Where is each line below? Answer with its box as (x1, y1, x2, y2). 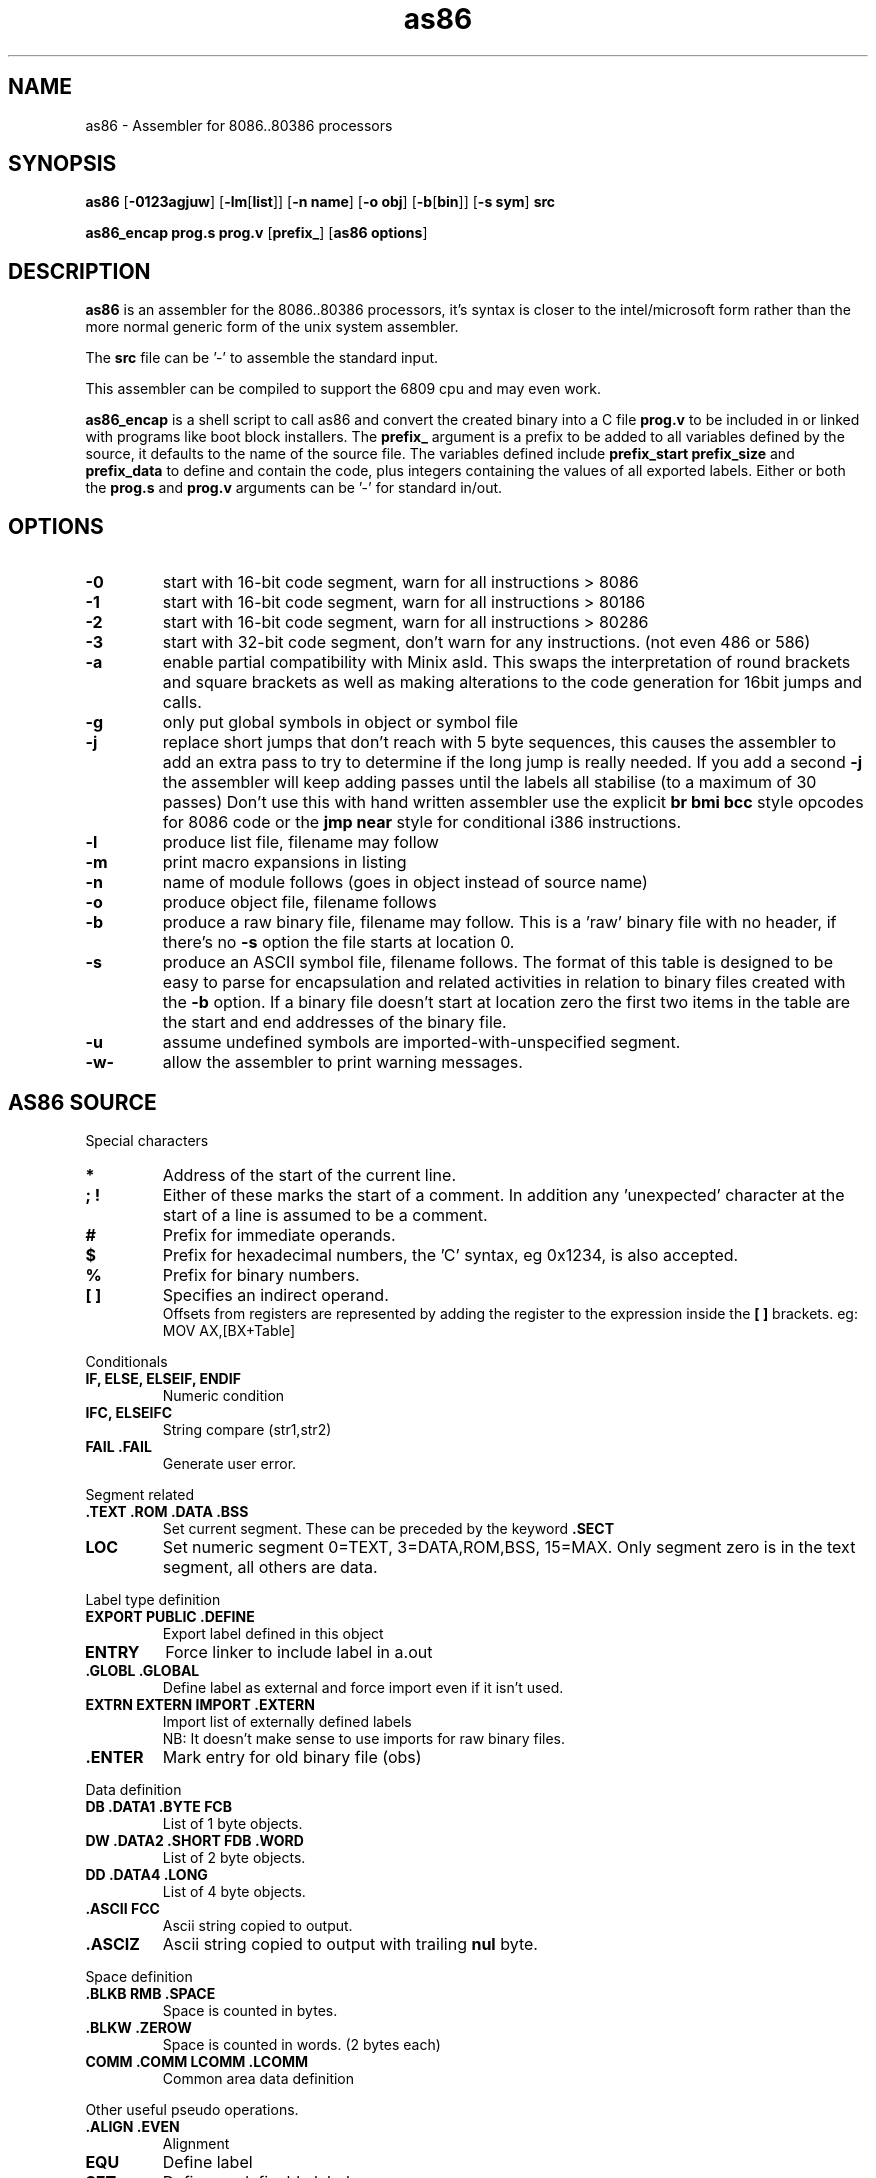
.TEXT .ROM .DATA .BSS (85, 1502, 249, 1520)
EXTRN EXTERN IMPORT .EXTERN (85, 1695, 315, 1713)
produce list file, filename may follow (162, 832, 439, 853)
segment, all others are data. (162, 1556, 378, 1577)
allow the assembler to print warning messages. (162, 1052, 523, 1073)
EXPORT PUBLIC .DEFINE (85, 1607, 255, 1625)
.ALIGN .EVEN (85, 2117, 180, 2135)
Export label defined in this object (162, 1624, 384, 1642)
